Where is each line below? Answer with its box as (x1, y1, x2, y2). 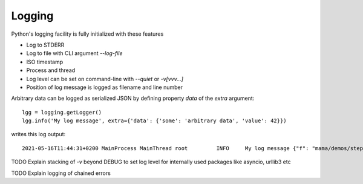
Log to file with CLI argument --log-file (26, 50, 123, 57)
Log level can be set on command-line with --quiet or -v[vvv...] (26, 75, 184, 82)
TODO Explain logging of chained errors (11, 169, 111, 177)
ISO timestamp (26, 58, 64, 65)
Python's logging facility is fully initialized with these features (11, 30, 164, 38)
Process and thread (26, 67, 76, 74)
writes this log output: (11, 131, 66, 138)
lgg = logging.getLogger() (22, 109, 102, 116)
